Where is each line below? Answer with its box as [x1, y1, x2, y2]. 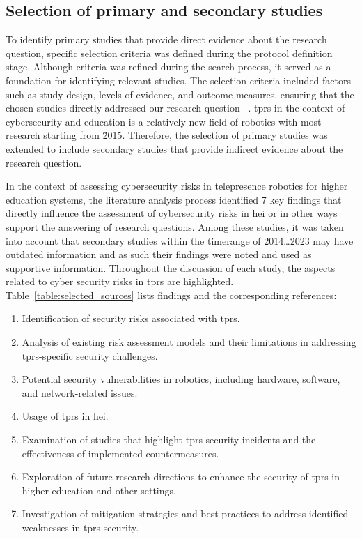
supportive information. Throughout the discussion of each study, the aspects [6, 260, 336, 275]
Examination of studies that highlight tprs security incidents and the [22, 432, 316, 447]
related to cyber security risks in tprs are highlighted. [6, 274, 234, 289]
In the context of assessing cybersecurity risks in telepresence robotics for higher [6, 179, 348, 193]
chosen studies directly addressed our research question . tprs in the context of [6, 100, 345, 115]
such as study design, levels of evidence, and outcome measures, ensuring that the [6, 86, 354, 101]
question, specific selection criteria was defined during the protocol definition [6, 45, 333, 60]
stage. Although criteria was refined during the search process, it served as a [6, 59, 331, 74]
